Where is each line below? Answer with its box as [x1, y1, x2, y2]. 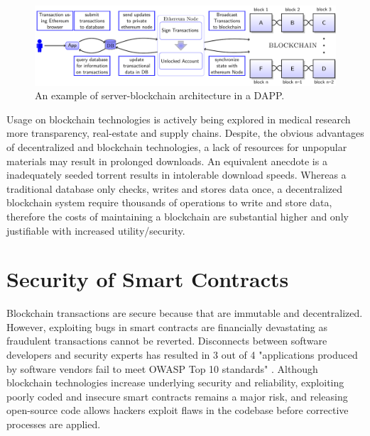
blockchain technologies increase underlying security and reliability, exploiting [6, 375, 344, 390]
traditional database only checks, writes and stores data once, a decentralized [6, 181, 343, 196]
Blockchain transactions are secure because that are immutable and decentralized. [6, 306, 363, 320]
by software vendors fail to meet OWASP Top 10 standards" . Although [6, 361, 318, 376]
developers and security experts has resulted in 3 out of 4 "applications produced [6, 347, 358, 362]
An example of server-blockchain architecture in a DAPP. [35, 88, 285, 103]
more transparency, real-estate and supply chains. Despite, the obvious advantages [6, 125, 364, 140]
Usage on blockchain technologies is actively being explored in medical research [6, 111, 351, 126]
